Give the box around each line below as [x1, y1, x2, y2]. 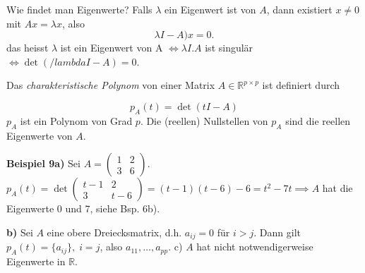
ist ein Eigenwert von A [60, 40, 163, 55]
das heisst [6, 40, 49, 55]
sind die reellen [285, 113, 351, 128]
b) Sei [6, 224, 33, 239]
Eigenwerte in [6, 254, 66, 268]
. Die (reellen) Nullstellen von [140, 113, 268, 128]
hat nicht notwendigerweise [196, 239, 313, 254]
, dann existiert [266, 2, 333, 16]
